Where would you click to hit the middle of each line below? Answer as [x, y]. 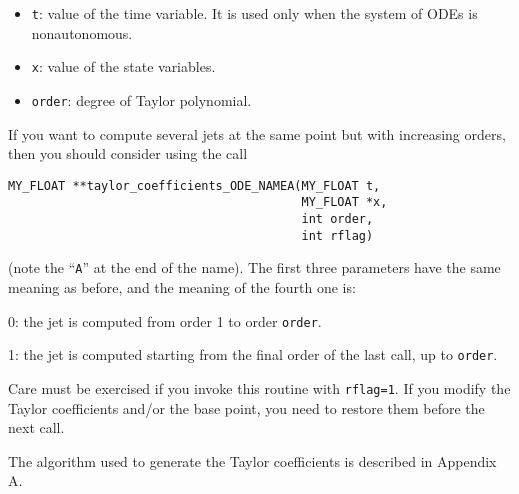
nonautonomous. [82, 32]
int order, [337, 219]
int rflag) [337, 235]
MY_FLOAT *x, [344, 202]
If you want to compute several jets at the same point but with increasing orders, [257, 133]
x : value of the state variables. [123, 66]
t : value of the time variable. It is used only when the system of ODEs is [254, 13]
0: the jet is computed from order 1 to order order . [165, 320]
